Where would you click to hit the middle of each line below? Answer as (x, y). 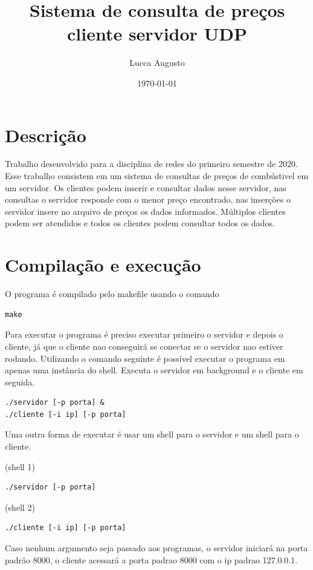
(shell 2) (20, 507)
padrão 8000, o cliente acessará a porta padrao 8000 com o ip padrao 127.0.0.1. (151, 559)
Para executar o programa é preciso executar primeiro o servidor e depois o (144, 334)
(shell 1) (20, 466)
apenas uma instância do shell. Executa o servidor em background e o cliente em (154, 370)
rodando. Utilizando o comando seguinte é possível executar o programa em (145, 358)
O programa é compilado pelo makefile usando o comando (112, 294)
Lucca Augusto (157, 63)
